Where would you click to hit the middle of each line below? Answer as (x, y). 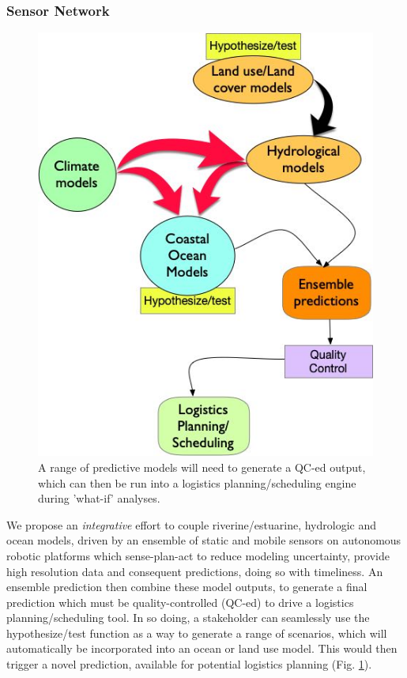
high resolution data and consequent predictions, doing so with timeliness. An (195, 571)
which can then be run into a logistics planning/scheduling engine (197, 482)
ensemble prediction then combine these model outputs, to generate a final (187, 587)
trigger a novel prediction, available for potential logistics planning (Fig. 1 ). (189, 664)
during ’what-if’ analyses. (99, 498)
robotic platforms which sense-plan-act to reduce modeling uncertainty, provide (198, 555)
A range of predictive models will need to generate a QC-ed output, (202, 467)
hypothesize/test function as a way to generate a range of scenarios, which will (197, 633)
